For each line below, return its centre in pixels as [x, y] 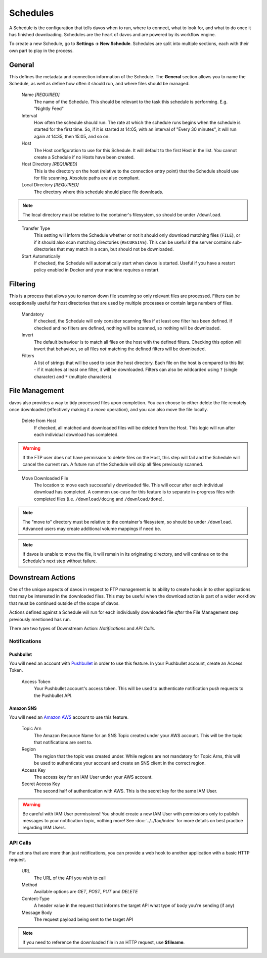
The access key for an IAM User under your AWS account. [93, 777]
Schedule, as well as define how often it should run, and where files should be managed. [99, 84]
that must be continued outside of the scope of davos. [64, 603]
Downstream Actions [42, 577]
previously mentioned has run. [40, 619]
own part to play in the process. [42, 51]
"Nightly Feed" [49, 108]
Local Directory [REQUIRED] [50, 185]
